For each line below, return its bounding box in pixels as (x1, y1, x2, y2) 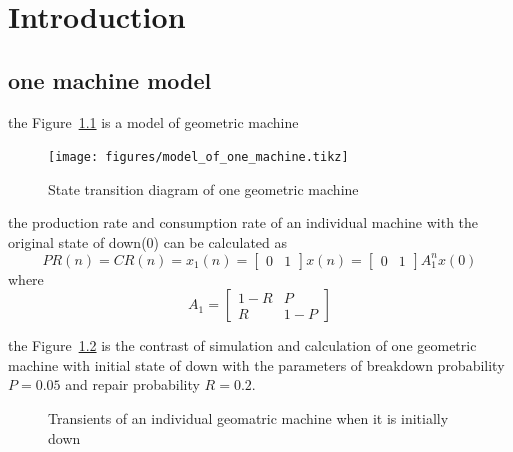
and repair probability (65, 374, 200, 395)
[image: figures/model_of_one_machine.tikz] (48, 150, 349, 165)
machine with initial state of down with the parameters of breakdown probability (8, 354, 505, 375)
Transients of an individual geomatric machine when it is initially (48, 407, 449, 428)
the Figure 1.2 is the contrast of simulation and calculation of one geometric (8, 335, 477, 356)
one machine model (8, 64, 212, 95)
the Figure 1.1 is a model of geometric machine (8, 111, 299, 132)
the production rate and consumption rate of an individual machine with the (8, 212, 479, 233)
